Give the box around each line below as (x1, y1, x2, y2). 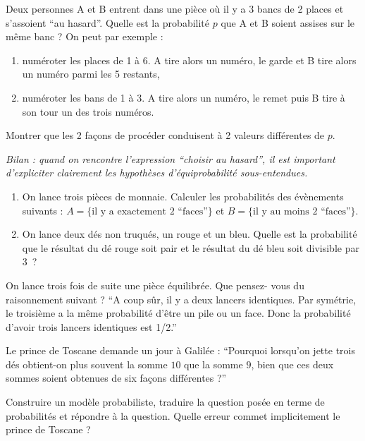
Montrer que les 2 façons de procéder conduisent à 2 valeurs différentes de (6, 128, 325, 143)
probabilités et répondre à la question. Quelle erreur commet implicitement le (6, 408, 340, 423)
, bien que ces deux (251, 356, 334, 371)
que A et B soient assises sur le (221, 15, 355, 30)
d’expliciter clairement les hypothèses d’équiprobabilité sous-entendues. (6, 165, 308, 180)
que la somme (184, 356, 243, 371)
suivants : (22, 203, 63, 217)
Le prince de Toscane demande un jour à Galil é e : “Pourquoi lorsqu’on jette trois (6, 343, 355, 358)
